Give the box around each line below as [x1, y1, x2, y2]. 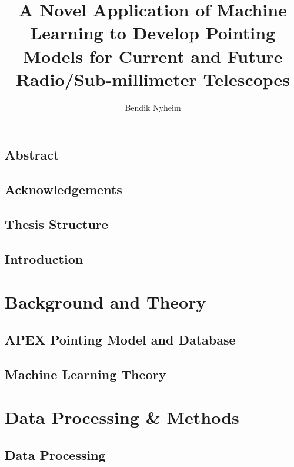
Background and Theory [5, 290, 206, 314]
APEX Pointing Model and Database [5, 330, 236, 348]
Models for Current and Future [23, 44, 283, 68]
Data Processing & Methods [5, 405, 239, 429]
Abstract [5, 145, 59, 164]
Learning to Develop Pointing [30, 21, 276, 45]
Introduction [5, 249, 83, 267]
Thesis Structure [5, 214, 108, 233]
